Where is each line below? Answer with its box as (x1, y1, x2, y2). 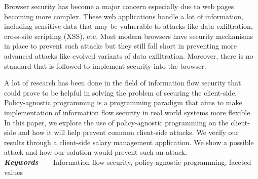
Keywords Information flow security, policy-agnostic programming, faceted (4, 156, 251, 167)
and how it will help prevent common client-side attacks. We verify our (18, 127, 239, 138)
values (4, 166, 23, 177)
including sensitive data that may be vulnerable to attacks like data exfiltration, (4, 21, 253, 31)
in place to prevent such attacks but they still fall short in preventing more (4, 40, 237, 51)
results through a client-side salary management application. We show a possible (4, 137, 254, 147)
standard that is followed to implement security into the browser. (4, 60, 206, 71)
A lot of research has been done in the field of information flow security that (4, 77, 241, 88)
